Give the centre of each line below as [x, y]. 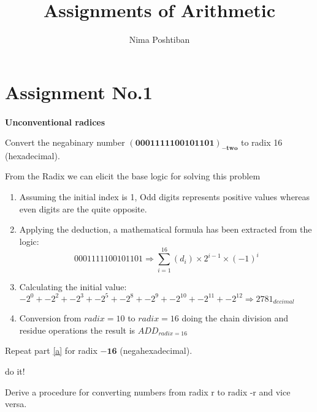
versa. [16, 404]
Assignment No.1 [79, 92]
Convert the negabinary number [65, 142]
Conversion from [50, 318]
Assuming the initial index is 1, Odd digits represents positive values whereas [165, 197]
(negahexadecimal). [156, 350]
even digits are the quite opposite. [83, 208]
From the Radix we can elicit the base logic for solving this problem [133, 176]
